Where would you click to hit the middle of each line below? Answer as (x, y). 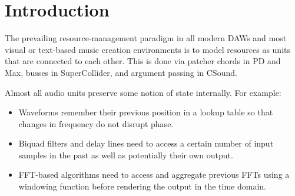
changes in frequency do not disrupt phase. (96, 123)
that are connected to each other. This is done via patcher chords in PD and (143, 61)
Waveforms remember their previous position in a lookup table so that (146, 112)
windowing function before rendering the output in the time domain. (142, 186)
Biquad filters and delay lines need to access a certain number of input (146, 143)
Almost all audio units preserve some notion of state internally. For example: (143, 92)
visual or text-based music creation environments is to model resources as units (148, 49)
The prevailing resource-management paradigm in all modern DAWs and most (146, 38)
